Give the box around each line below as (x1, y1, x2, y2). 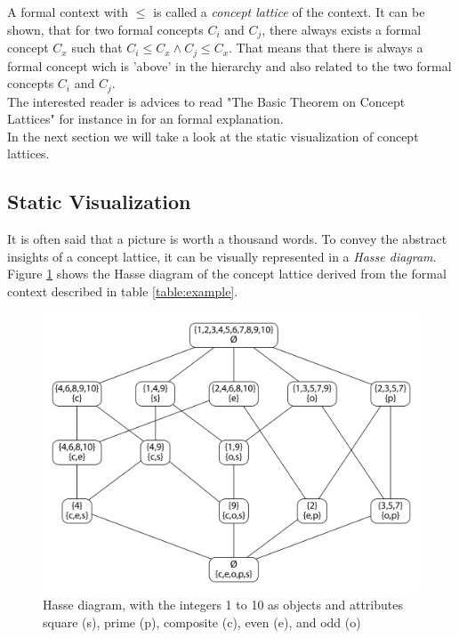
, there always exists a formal (262, 20, 422, 38)
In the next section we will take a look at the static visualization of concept (7, 126, 419, 145)
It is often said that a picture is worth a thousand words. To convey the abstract (7, 230, 447, 248)
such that (71, 38, 123, 57)
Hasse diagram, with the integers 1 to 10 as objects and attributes (43, 594, 403, 613)
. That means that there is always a (229, 38, 423, 57)
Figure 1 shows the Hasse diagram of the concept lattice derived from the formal (7, 264, 447, 283)
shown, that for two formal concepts (7, 20, 204, 38)
